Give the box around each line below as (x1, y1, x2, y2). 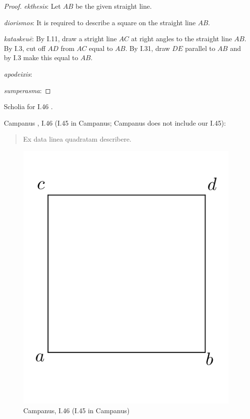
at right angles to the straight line (131, 33, 232, 44)
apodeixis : (4, 68, 32, 79)
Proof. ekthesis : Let (4, 1, 61, 11)
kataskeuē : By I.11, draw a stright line (4, 33, 117, 44)
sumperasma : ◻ (4, 85, 51, 95)
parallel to (185, 43, 216, 53)
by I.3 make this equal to (4, 52, 78, 63)
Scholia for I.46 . (4, 101, 53, 112)
